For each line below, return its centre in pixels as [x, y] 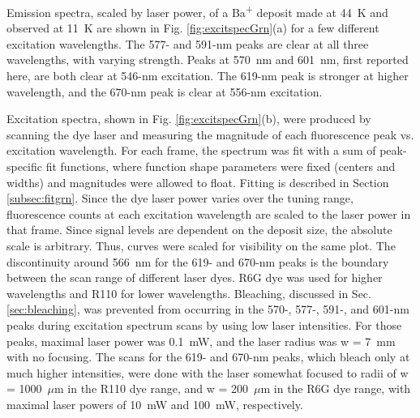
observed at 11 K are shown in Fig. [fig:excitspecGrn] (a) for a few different [193, 28]
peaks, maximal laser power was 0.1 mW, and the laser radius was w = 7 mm [201, 341]
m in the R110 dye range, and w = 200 [152, 388]
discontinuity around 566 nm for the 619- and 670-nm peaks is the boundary [198, 261]
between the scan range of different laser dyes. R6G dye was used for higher [195, 277]
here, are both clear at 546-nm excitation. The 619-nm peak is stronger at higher [208, 76]
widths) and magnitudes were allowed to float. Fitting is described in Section [198, 182]
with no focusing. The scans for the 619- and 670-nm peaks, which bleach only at [208, 357]
